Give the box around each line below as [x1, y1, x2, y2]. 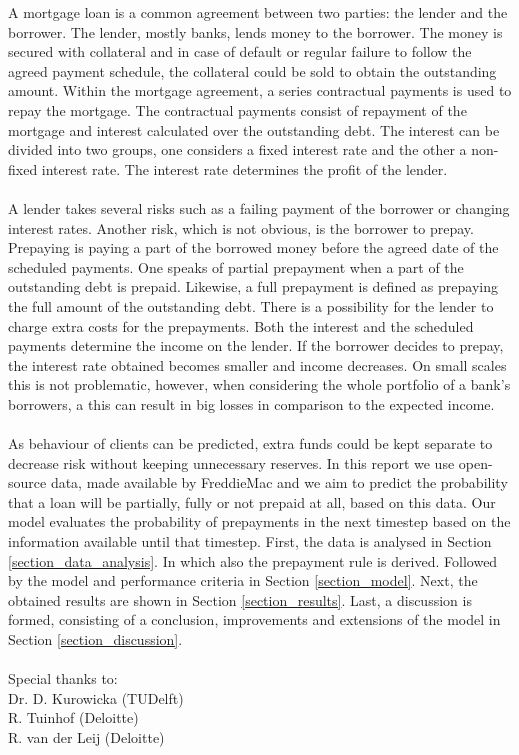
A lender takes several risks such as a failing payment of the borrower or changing [8, 197, 510, 218]
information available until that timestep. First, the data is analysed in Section [8, 531, 492, 552]
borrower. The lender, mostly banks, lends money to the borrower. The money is [8, 21, 503, 42]
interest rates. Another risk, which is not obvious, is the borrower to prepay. [8, 217, 474, 238]
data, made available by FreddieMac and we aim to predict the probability [50, 472, 508, 493]
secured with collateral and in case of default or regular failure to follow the [8, 41, 472, 62]
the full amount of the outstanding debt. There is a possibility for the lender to [8, 295, 494, 316]
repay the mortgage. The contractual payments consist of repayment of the [8, 99, 467, 120]
